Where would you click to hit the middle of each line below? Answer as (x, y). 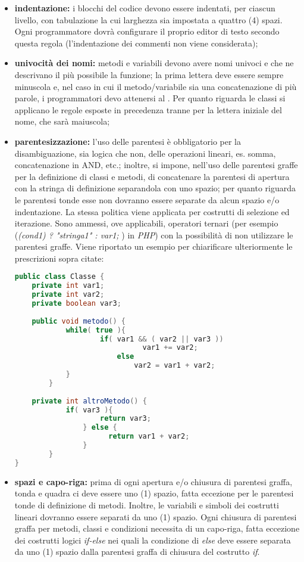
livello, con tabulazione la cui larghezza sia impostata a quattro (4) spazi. (148, 19)
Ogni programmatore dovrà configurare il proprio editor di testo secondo (147, 31)
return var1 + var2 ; (149, 437)
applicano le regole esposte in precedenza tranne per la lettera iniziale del (148, 109)
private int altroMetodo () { (89, 401)
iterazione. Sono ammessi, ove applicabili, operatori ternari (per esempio (146, 223)
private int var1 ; (68, 286)
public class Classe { (59, 277)
